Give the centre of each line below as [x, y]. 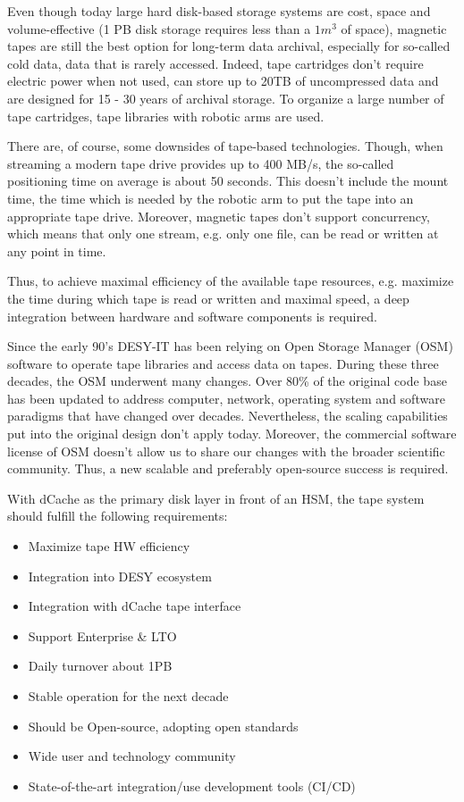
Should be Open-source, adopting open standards [163, 726]
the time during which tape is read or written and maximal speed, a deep [208, 298]
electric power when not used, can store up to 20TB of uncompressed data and [223, 81]
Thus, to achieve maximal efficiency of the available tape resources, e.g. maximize [231, 281]
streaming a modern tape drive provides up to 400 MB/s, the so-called [201, 163]
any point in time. [57, 251]
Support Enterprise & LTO [102, 635]
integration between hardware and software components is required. [192, 316]
